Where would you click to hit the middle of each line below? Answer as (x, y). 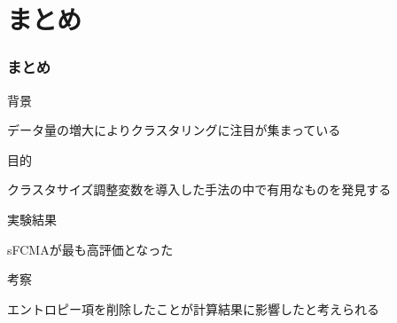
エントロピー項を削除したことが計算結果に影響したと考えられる (193, 308)
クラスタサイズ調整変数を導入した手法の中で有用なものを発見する (199, 189)
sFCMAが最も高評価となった (90, 249)
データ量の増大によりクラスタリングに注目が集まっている (174, 130)
